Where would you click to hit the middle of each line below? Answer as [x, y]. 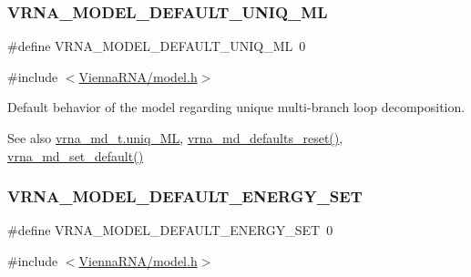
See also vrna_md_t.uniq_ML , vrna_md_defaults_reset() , [175, 138]
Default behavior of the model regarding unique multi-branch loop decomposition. [236, 107]
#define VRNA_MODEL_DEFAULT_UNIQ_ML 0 [157, 46]
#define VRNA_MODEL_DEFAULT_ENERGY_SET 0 [170, 230]
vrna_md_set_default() [76, 155]
